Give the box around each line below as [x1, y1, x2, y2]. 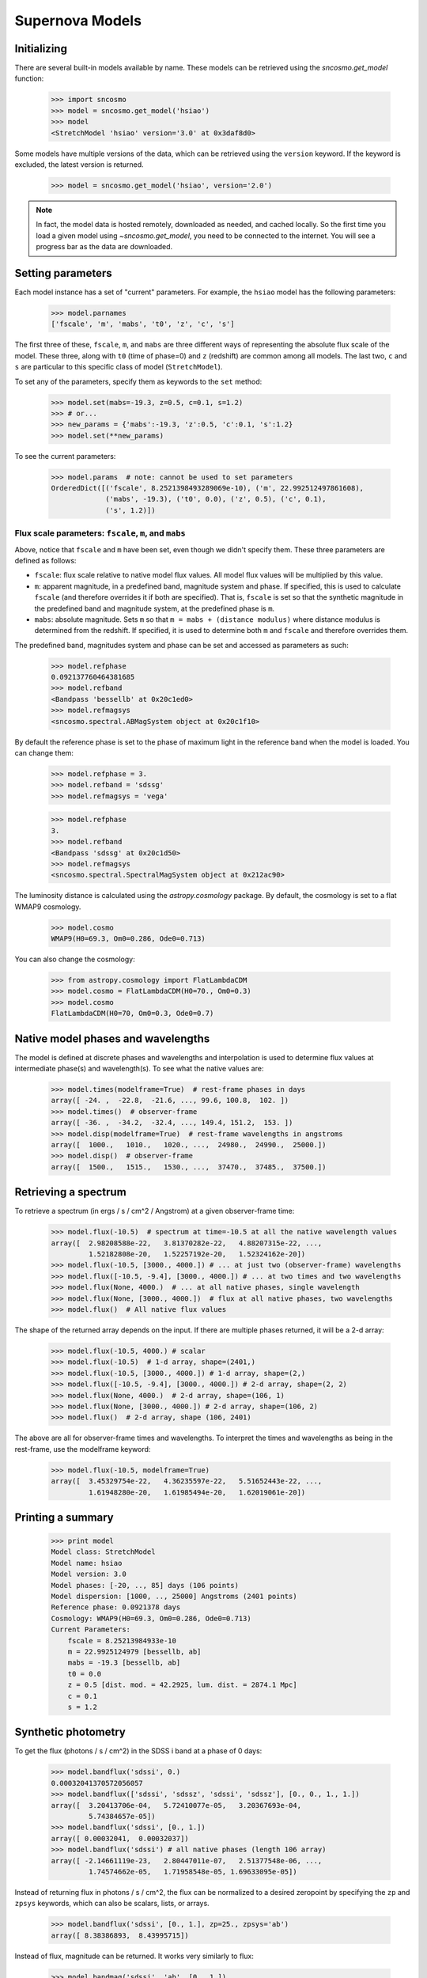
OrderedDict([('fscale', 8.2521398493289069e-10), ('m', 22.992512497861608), [51, 483, 364, 493]
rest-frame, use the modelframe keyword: [14, 1444, 151, 1453]
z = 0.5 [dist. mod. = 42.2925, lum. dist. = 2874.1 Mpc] [67, 1681, 297, 1689]
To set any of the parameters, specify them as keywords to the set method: [14, 377, 263, 386]
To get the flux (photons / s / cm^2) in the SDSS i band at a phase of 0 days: [14, 1746, 263, 1756]
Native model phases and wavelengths [14, 1032, 210, 1045]
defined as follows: [14, 555, 77, 565]
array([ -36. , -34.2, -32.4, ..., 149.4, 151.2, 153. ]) [51, 1118, 293, 1127]
